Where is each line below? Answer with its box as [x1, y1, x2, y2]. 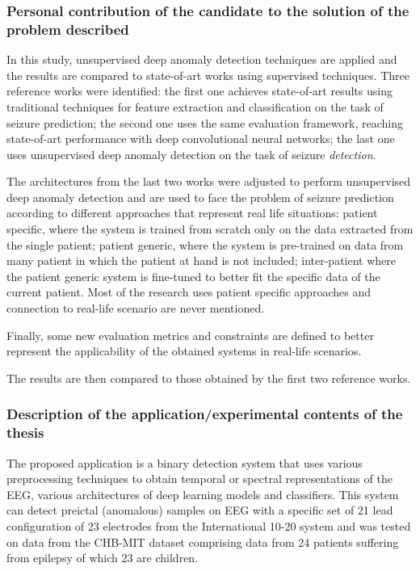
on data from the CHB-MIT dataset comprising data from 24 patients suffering [6, 533, 399, 550]
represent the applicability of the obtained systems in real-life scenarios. [6, 342, 362, 359]
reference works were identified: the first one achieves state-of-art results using [6, 82, 393, 99]
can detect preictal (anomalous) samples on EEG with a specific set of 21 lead [6, 502, 393, 519]
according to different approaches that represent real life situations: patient [6, 204, 378, 221]
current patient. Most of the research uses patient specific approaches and [6, 283, 371, 300]
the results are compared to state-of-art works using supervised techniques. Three [6, 66, 410, 83]
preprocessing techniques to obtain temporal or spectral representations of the [6, 470, 393, 487]
